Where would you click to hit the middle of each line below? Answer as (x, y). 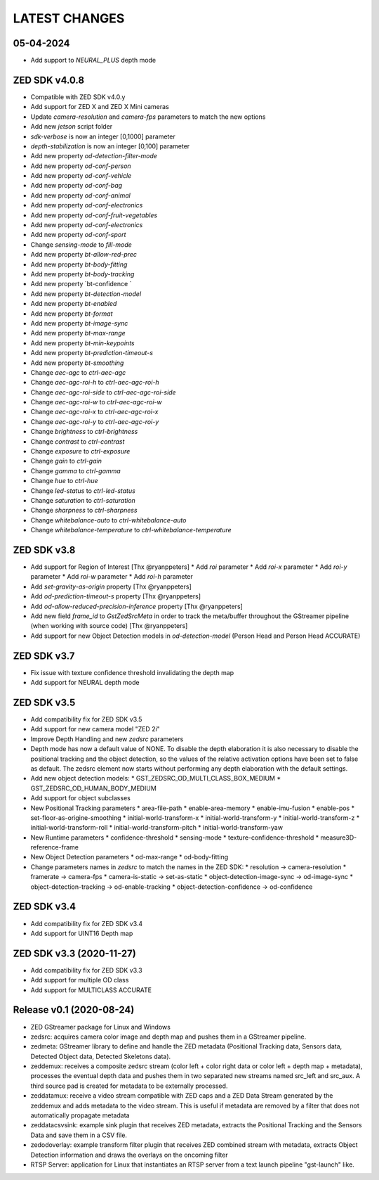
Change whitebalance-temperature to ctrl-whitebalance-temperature (131, 530)
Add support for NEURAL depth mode (85, 683)
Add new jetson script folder (72, 127)
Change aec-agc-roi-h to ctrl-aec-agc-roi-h (95, 383)
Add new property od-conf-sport (78, 235)
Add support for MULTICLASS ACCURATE (91, 990)
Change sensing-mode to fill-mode (81, 244)
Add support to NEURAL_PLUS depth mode (93, 60)
